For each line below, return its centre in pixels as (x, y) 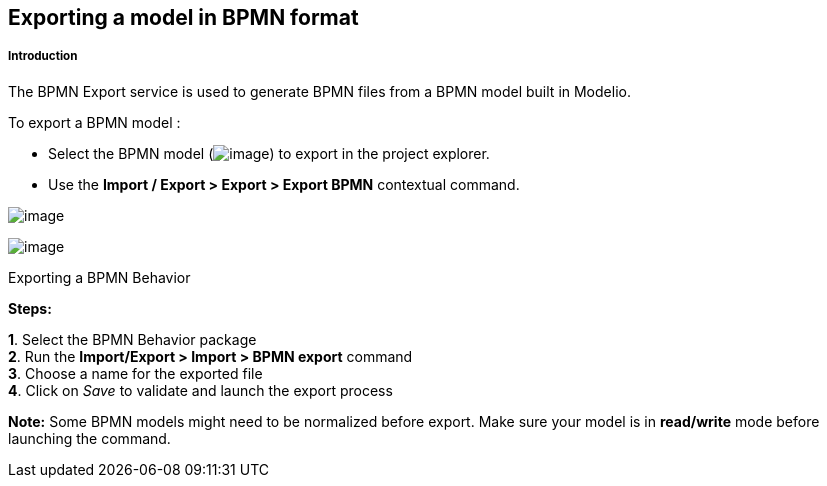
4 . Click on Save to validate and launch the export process (200, 390)
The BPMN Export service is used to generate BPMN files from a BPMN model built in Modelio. (319, 91)
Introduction (43, 56)
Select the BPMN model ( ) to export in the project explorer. (269, 153)
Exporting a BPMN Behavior (99, 277)
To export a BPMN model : (94, 122)
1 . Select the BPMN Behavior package (132, 339)
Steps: (30, 308)
